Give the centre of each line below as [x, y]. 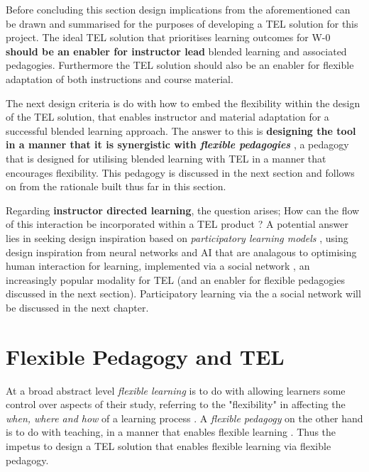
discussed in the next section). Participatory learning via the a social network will [183, 293]
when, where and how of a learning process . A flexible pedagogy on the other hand [184, 418]
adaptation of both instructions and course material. [120, 78]
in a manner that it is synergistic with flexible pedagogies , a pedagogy [177, 144]
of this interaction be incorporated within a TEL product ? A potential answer [177, 224]
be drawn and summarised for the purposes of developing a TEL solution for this [182, 23]
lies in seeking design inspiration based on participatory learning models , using [177, 237]
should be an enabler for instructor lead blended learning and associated [176, 51]
